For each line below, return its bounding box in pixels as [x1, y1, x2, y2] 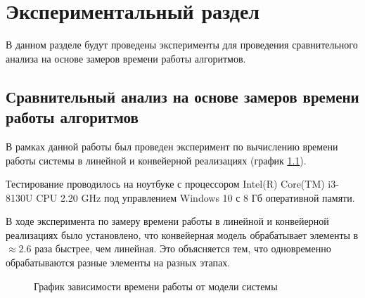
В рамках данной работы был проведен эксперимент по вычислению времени [6, 138, 338, 153]
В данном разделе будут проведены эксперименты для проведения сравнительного [6, 37, 358, 52]
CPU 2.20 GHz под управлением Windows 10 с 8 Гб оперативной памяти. [36, 190, 355, 205]
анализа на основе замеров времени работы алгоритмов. [6, 51, 246, 65]
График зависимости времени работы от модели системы [34, 278, 278, 293]
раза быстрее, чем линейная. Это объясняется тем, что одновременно [34, 241, 331, 256]
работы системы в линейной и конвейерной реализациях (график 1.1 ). [6, 153, 307, 167]
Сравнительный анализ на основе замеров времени [6, 85, 359, 107]
